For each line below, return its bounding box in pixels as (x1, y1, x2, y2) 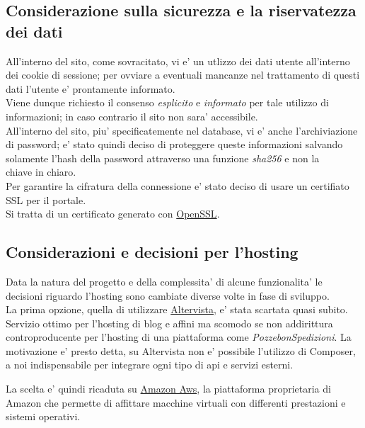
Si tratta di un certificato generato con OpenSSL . (6, 206, 220, 221)
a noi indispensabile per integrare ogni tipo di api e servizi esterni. (6, 357, 294, 372)
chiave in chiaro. (6, 164, 76, 179)
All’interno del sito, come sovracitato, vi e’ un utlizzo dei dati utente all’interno (6, 53, 350, 68)
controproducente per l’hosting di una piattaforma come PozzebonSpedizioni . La (6, 330, 352, 344)
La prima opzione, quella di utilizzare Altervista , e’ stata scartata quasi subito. (6, 302, 348, 317)
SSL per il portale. (6, 192, 86, 207)
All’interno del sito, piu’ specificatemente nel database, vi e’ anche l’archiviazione (6, 123, 358, 137)
